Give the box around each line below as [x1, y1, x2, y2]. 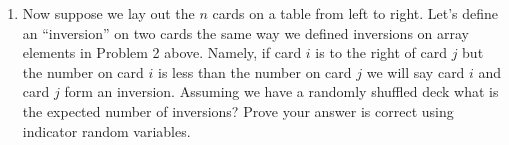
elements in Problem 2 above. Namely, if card [22, 42, 302, 63]
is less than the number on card [158, 61, 352, 82]
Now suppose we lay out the [22, 3, 195, 23]
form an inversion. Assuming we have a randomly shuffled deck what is [64, 81, 499, 102]
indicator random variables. [22, 120, 191, 141]
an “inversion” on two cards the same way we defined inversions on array [22, 22, 469, 43]
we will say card [366, 61, 465, 82]
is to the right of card [315, 42, 447, 63]
